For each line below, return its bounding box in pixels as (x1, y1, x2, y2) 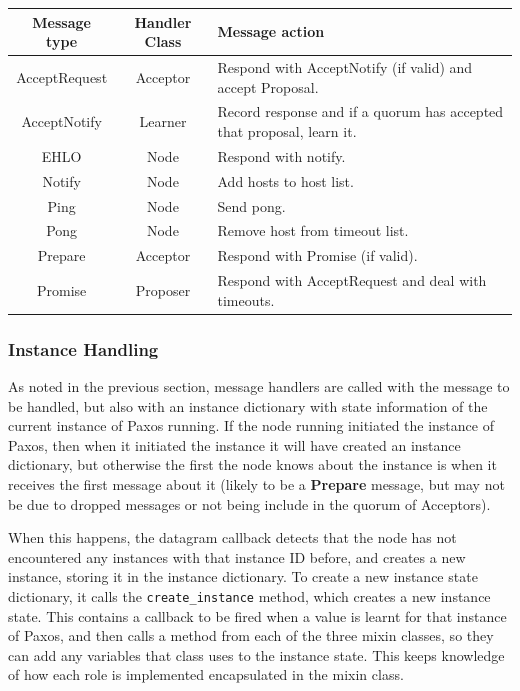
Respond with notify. (217, 145, 346, 166)
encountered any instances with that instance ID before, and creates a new (8, 546, 466, 567)
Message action (217, 21, 325, 42)
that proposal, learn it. (217, 120, 357, 141)
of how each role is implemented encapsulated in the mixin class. (8, 664, 404, 685)
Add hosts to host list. (217, 170, 354, 191)
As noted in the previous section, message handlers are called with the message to (8, 375, 510, 396)
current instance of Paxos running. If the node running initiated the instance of (8, 415, 494, 436)
